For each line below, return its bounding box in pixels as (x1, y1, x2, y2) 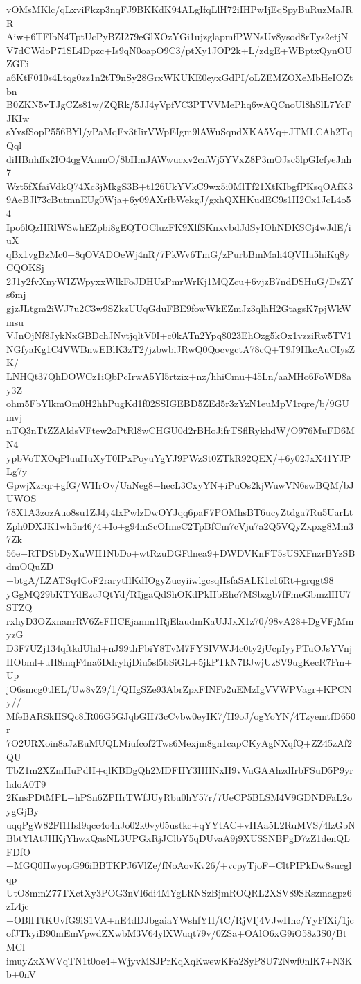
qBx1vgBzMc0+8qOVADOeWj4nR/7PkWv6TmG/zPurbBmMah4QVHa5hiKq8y (6, 246, 350, 261)
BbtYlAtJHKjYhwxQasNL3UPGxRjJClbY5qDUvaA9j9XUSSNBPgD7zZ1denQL (6, 831, 350, 845)
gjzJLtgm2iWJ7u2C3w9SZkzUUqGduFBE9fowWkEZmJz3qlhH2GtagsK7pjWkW (6, 301, 351, 316)
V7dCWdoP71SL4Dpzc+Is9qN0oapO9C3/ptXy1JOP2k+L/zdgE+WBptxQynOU (6, 42, 353, 57)
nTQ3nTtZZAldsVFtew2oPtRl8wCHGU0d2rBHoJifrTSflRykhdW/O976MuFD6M (6, 423, 355, 438)
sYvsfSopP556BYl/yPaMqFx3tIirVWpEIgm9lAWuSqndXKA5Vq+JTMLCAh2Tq (6, 124, 353, 139)
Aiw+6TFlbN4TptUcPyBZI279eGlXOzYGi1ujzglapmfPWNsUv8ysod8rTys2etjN (6, 29, 349, 44)
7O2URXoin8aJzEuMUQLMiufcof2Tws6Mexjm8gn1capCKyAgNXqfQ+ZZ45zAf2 (6, 736, 353, 750)
